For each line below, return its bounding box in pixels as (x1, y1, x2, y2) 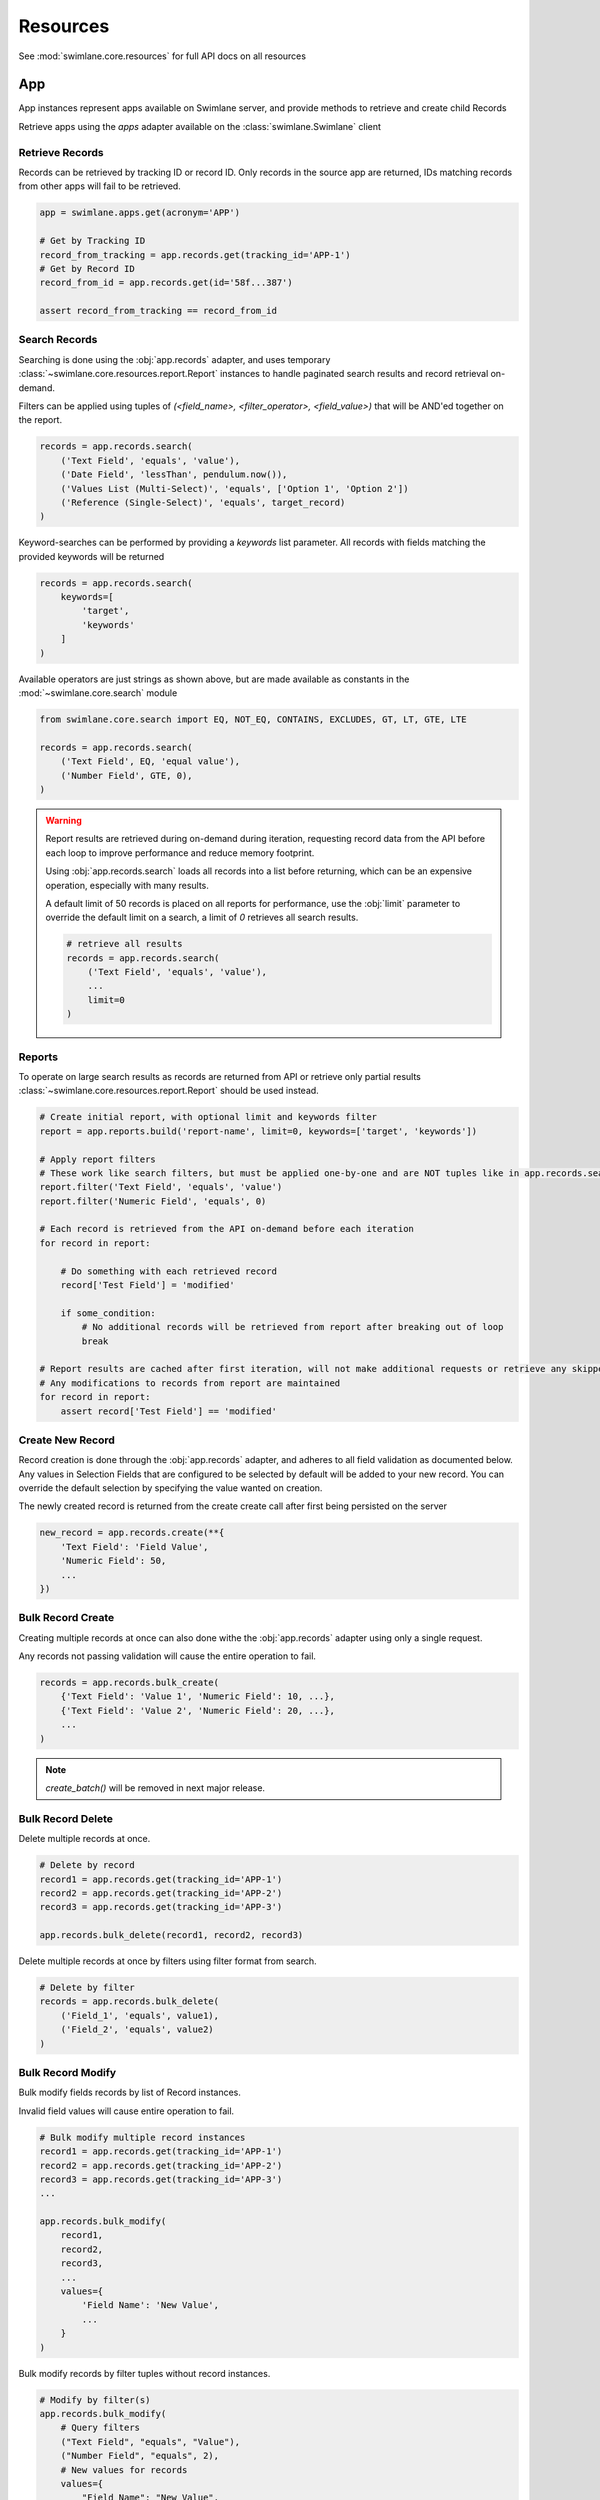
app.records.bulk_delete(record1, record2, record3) (39, 1930, 304, 1941)
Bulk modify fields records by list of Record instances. (18, 2086, 242, 2099)
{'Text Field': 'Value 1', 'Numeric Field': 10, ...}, (60, 1691, 335, 1702)
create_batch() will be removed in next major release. (45, 1782, 265, 1794)
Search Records (18, 333, 98, 347)
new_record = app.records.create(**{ (39, 1527, 225, 1539)
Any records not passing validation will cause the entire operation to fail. (18, 1650, 317, 1662)
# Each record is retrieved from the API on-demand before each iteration (39, 1223, 415, 1235)
